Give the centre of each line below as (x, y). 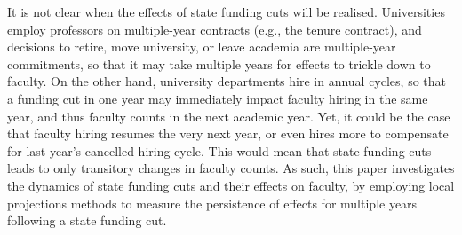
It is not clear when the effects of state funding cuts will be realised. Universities (226, 12)
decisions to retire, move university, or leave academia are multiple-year (202, 47)
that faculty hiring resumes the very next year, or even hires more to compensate (228, 133)
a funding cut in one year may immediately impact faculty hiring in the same (218, 98)
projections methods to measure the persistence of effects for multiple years (212, 203)
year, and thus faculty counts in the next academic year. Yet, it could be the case (229, 116)
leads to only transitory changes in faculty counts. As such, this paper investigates (231, 168)
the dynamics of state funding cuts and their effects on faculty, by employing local (231, 185)
